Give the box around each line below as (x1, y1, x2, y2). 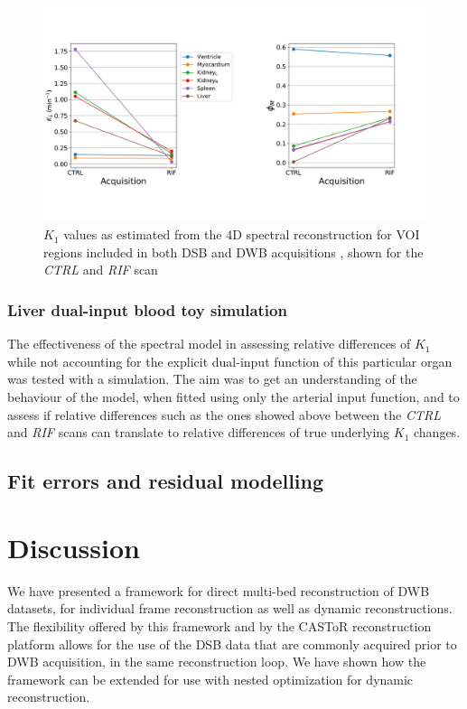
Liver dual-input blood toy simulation (7, 298, 287, 321)
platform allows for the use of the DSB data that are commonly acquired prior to (7, 634, 457, 653)
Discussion (7, 528, 140, 565)
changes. (414, 423, 461, 442)
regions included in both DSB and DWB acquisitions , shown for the (43, 242, 424, 261)
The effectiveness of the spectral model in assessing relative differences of (7, 334, 411, 353)
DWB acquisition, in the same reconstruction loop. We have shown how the (7, 652, 426, 671)
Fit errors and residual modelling (7, 467, 324, 495)
